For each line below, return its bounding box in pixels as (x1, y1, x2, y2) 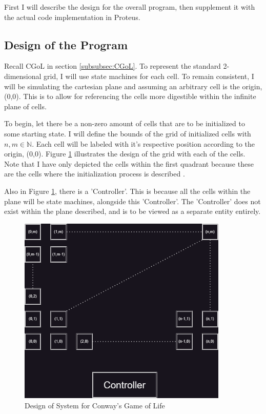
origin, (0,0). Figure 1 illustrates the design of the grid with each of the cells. (4, 148, 245, 159)
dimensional (4, 70, 42, 81)
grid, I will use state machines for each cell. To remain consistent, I (44, 70, 254, 81)
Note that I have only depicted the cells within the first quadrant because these (4, 158, 254, 169)
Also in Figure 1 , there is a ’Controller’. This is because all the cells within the (4, 185, 251, 196)
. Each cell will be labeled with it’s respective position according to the (32, 138, 255, 149)
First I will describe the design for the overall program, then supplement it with (4, 2, 255, 12)
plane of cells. (4, 101, 47, 111)
